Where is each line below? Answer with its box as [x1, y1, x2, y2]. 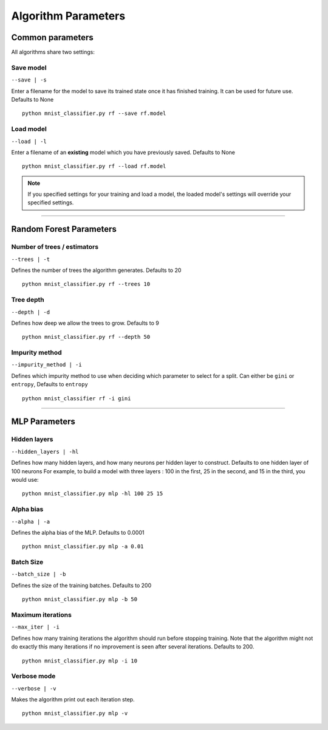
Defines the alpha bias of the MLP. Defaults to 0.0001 [11, 529, 145, 536]
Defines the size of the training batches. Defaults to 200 [11, 582, 152, 589]
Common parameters [11, 32, 94, 43]
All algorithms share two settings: [11, 49, 95, 56]
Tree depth [11, 296, 45, 304]
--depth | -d [11, 308, 50, 316]
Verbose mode [11, 672, 56, 681]
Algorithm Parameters [11, 9, 126, 23]
